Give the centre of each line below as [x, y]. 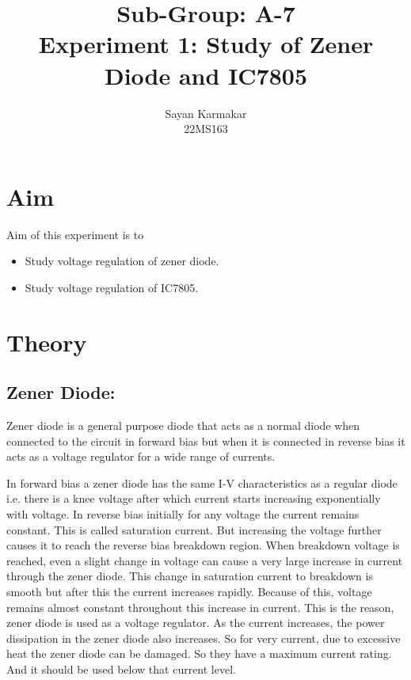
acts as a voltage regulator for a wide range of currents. [141, 456]
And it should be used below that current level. [121, 669]
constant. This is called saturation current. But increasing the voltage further [194, 529]
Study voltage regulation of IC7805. [112, 287]
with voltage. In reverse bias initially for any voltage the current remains [183, 513]
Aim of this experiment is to [75, 234]
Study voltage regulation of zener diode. [122, 261]
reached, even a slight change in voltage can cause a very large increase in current [205, 560]
